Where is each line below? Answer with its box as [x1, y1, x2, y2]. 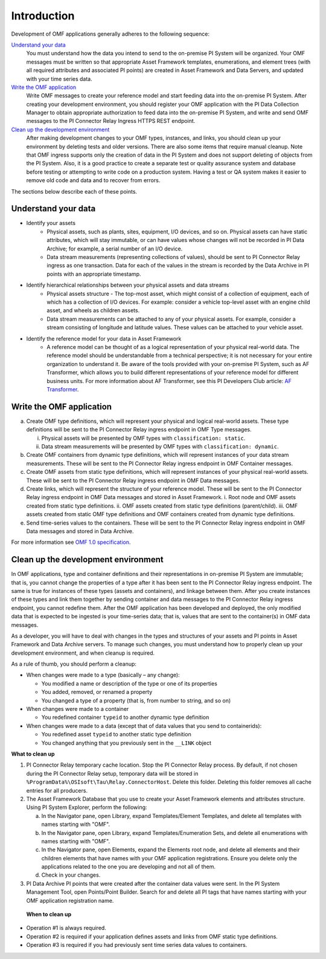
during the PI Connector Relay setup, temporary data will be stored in [26, 770, 199, 777]
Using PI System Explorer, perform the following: [26, 804, 147, 811]
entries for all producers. [26, 787, 88, 794]
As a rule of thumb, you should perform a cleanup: [11, 660, 137, 668]
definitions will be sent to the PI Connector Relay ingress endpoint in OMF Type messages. [26, 426, 252, 433]
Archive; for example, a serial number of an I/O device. [46, 245, 183, 252]
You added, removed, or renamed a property [41, 689, 153, 696]
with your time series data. [26, 75, 93, 82]
